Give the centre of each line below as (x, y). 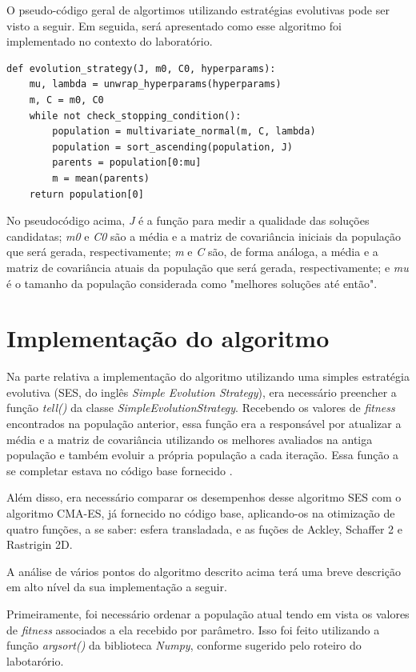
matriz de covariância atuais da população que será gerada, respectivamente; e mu (208, 267)
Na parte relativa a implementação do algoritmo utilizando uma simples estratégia (208, 376)
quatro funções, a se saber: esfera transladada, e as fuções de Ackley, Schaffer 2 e (204, 528)
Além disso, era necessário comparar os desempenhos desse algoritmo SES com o (204, 497)
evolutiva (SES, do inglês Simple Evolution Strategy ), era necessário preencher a (202, 392)
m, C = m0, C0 (66, 100)
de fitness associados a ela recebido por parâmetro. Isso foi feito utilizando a (193, 629)
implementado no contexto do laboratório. (110, 41)
